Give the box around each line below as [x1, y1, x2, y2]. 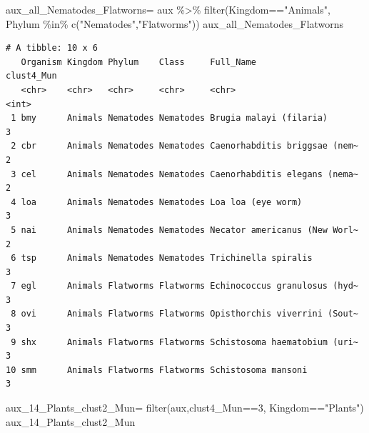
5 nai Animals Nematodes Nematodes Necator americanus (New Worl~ [11, 224, 358, 235]
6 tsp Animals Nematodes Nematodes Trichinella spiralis [11, 253, 313, 264]
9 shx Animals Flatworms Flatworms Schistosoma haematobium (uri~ [11, 337, 358, 347]
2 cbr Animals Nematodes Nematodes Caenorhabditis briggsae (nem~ [11, 141, 358, 151]
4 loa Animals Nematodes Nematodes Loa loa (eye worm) [11, 196, 303, 207]
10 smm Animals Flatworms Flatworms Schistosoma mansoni [6, 364, 308, 375]
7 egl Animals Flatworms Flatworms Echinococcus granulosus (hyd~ [11, 281, 358, 292]
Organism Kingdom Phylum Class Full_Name [21, 56, 256, 67]
